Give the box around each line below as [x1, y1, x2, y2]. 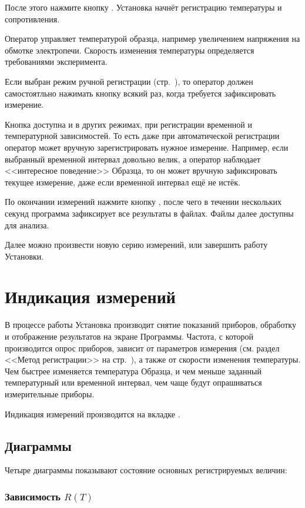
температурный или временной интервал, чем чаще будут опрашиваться [5, 376, 262, 389]
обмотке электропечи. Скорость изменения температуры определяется [5, 44, 254, 56]
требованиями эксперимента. [5, 55, 108, 68]
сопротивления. [5, 12, 60, 25]
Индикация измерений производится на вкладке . [5, 407, 180, 420]
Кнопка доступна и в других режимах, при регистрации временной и [5, 118, 252, 130]
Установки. [5, 250, 44, 262]
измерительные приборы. [5, 387, 95, 400]
